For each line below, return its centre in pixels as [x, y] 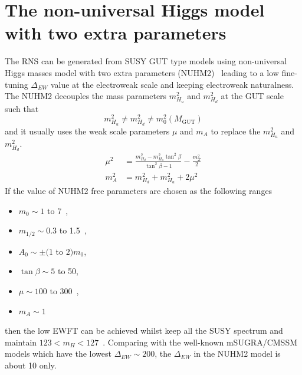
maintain [21, 342]
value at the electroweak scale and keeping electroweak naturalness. [172, 84]
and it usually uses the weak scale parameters [87, 131]
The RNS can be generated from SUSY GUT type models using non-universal [146, 61]
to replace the [236, 131]
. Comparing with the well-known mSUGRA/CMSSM [200, 342]
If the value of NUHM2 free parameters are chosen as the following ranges [139, 191]
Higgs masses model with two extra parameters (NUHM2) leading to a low [142, 72]
